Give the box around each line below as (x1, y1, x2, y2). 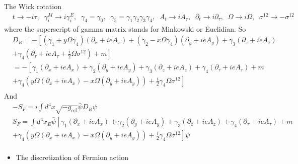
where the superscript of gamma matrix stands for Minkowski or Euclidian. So (4, 23, 246, 34)
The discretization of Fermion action (16, 152, 128, 162)
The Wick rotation (4, 1, 61, 11)
